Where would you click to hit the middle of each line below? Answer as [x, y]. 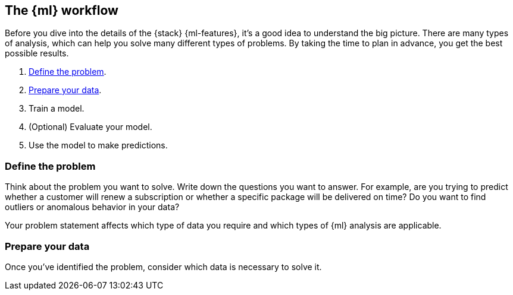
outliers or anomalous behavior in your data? [92, 207]
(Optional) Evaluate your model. [90, 127]
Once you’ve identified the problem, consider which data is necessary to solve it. [163, 267]
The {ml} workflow [62, 10]
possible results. [37, 53]
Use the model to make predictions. [98, 145]
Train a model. [57, 109]
